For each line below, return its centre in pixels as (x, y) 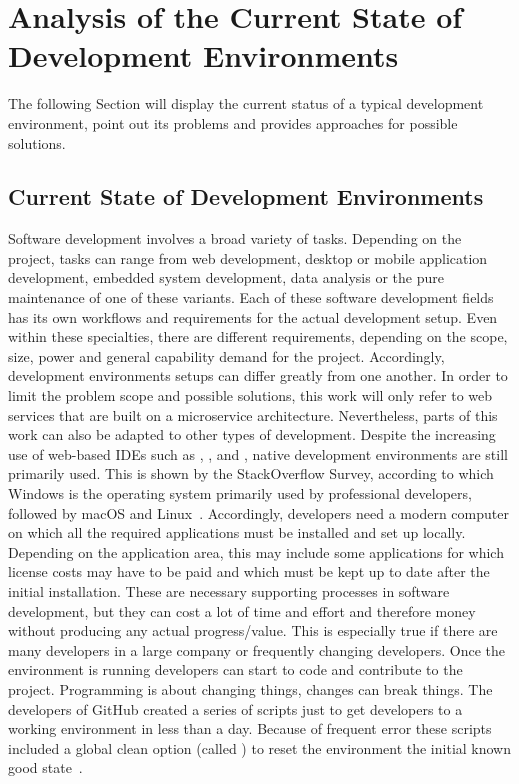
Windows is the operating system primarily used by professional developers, (240, 493)
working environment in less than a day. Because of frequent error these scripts (250, 728)
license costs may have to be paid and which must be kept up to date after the (249, 571)
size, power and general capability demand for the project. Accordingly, (226, 355)
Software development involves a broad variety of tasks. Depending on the (235, 238)
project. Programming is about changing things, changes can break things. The (250, 688)
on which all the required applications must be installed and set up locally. (237, 532)
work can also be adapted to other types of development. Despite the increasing (252, 434)
